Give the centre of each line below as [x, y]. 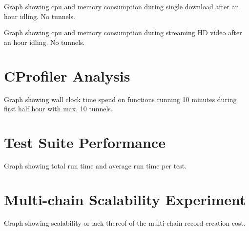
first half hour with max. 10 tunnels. [58, 109]
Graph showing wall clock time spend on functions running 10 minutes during [120, 99]
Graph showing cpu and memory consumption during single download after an [122, 6]
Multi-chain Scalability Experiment [125, 199]
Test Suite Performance [85, 142]
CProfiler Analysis [67, 75]
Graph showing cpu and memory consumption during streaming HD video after [123, 32]
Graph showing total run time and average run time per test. [95, 165]
